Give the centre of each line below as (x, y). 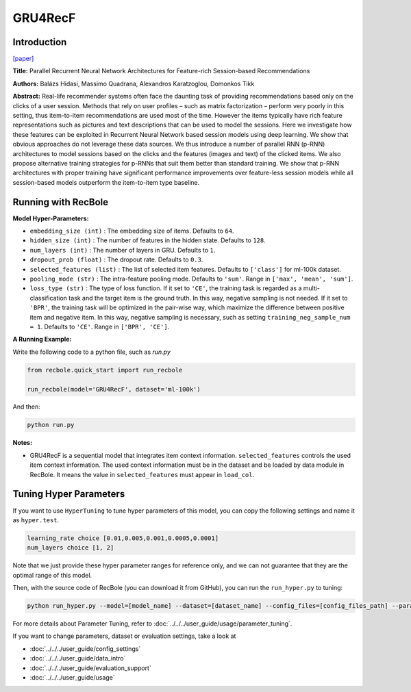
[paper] (23, 59)
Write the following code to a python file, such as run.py (92, 352)
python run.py (51, 425)
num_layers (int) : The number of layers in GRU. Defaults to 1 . (123, 250)
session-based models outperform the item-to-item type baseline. (106, 182)
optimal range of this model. (52, 575)
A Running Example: (42, 339)
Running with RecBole (61, 202)
